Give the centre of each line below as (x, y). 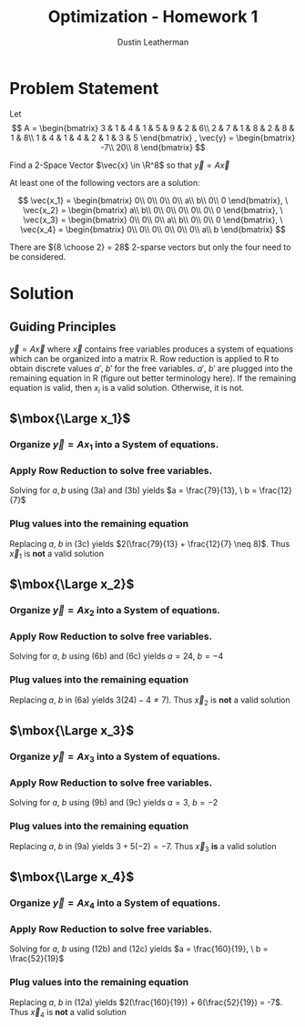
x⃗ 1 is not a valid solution (57, 555)
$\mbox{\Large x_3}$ (72, 730)
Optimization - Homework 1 (153, 17)
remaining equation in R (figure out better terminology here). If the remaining (153, 378)
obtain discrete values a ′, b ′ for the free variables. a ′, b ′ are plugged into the (151, 368)
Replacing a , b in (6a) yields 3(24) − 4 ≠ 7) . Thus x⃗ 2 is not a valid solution (150, 701)
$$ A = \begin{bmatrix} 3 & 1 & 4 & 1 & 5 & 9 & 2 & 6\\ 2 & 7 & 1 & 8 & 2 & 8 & (153, 128)
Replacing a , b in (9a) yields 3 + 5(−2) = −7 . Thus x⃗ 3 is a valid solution (143, 847)
